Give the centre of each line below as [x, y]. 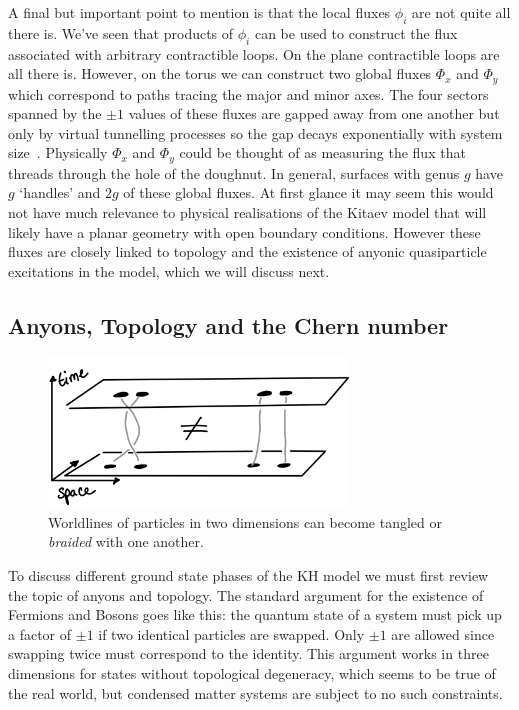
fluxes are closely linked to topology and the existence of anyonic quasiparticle [247, 251]
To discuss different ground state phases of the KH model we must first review [248, 574]
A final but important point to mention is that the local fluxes [199, 12]
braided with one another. [126, 541]
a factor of [40, 633]
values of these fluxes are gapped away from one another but [314, 113]
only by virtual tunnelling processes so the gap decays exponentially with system [255, 132]
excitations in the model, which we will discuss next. [169, 270]
